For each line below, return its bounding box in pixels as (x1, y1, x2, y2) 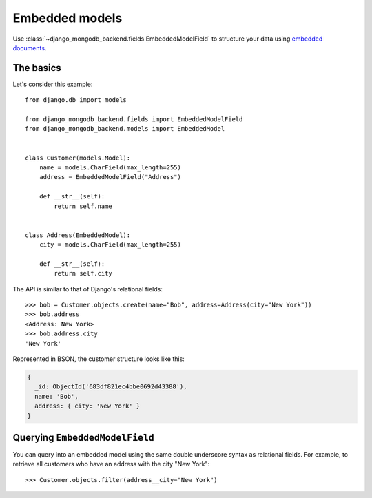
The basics (12, 62, 61, 74)
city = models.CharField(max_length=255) (39, 241, 182, 249)
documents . (12, 43, 47, 52)
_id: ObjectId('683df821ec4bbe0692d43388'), (34, 383, 187, 391)
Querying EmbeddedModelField (12, 431, 155, 444)
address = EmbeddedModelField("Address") (39, 173, 182, 181)
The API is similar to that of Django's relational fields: (12, 284, 163, 293)
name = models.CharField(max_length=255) (39, 163, 182, 172)
